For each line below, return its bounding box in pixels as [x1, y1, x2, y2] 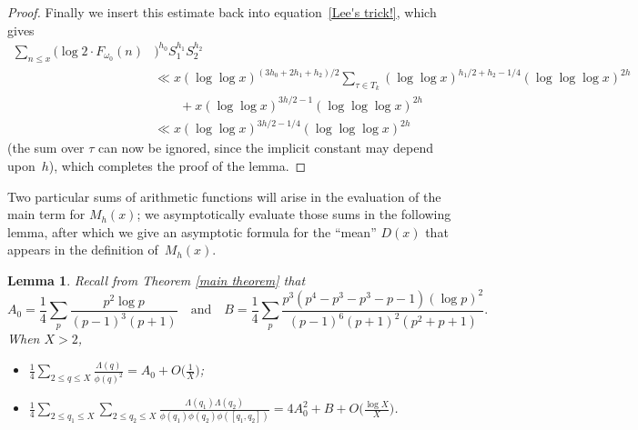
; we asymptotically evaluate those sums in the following [137, 205, 451, 224]
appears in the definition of [7, 240, 158, 259]
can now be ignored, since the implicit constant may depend [97, 138, 434, 157]
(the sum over [7, 138, 85, 157]
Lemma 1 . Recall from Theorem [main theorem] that [7, 270, 306, 289]
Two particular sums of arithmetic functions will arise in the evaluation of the [7, 186, 441, 205]
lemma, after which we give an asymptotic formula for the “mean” [7, 222, 377, 241]
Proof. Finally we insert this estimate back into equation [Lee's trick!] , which [7, 3, 437, 21]
